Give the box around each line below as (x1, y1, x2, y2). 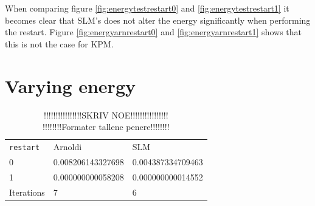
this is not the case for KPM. (5, 37, 114, 50)
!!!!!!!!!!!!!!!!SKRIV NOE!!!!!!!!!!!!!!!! (43, 108, 168, 121)
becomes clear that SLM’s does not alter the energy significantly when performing (5, 13, 311, 26)
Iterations (9, 185, 45, 198)
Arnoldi (53, 140, 82, 153)
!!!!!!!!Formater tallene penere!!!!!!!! (43, 120, 170, 133)
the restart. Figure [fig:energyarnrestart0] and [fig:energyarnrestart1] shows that (5, 26, 302, 38)
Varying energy (5, 73, 136, 98)
